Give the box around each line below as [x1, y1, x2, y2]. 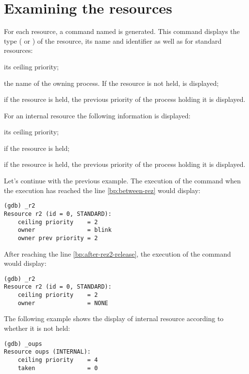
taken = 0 [17, 364, 98, 372]
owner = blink [17, 227, 112, 234]
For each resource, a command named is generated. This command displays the [4, 26, 240, 36]
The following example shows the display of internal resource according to [4, 313, 224, 324]
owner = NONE [17, 299, 108, 307]
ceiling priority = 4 [17, 356, 98, 363]
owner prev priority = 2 [17, 234, 98, 242]
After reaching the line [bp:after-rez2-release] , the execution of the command [4, 248, 231, 259]
